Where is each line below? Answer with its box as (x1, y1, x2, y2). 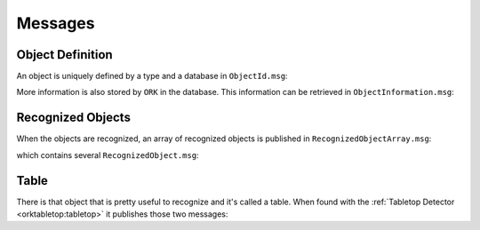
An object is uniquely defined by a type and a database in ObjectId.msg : (16, 71, 288, 82)
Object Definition (16, 47, 113, 62)
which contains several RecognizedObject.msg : (16, 149, 199, 160)
